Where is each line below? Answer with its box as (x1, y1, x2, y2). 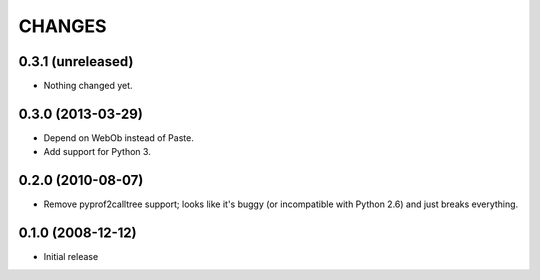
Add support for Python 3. (43, 146, 152, 158)
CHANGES (18, 15, 107, 37)
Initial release (43, 251, 99, 263)
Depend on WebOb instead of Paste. (43, 131, 194, 144)
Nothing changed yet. (43, 80, 134, 92)
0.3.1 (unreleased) (18, 53, 134, 70)
